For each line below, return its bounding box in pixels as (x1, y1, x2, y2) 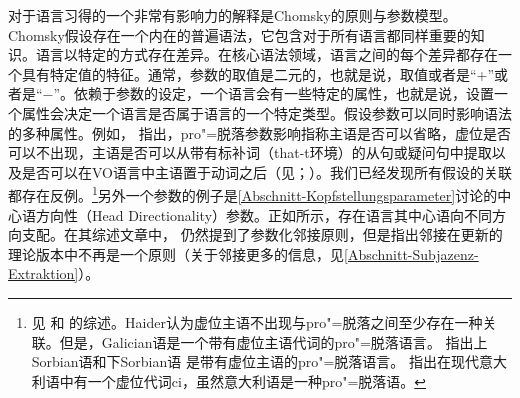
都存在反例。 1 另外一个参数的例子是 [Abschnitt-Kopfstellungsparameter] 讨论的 (8, 182, 498, 205)
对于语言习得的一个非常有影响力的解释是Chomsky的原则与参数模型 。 (8, 5, 457, 25)
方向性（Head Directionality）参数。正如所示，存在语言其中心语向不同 (35, 204, 493, 225)
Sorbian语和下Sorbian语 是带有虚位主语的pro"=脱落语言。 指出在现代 (31, 351, 479, 372)
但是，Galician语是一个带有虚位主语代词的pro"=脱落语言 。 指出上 (59, 331, 488, 352)
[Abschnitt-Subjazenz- (344, 243, 479, 264)
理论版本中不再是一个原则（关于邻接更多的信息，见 (8, 243, 344, 264)
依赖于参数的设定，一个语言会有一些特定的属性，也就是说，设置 (74, 83, 495, 104)
